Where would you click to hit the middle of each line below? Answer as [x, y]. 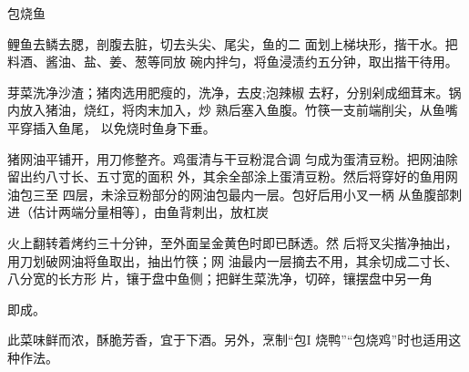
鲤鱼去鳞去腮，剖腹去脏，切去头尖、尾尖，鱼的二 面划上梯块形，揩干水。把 [233, 43]
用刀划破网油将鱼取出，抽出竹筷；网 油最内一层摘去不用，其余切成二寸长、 [233, 260]
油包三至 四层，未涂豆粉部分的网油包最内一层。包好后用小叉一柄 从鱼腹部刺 [235, 194]
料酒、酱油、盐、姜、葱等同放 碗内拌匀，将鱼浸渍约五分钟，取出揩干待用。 [233, 62]
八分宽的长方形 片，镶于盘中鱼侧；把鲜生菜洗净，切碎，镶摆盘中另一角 [220, 279]
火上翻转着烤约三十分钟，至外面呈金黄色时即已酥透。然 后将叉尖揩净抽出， [233, 242]
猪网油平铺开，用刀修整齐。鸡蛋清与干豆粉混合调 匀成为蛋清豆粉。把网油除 [233, 158]
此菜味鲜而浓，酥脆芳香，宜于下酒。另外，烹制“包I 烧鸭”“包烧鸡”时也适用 [228, 340]
